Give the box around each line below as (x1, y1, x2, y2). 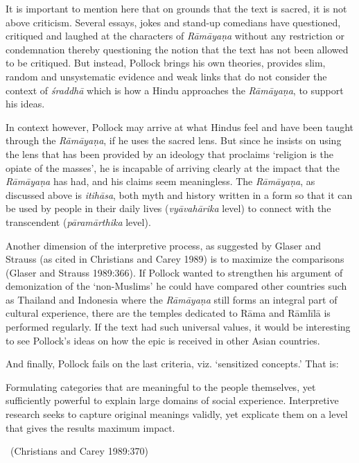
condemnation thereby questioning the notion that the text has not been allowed (6, 42, 349, 56)
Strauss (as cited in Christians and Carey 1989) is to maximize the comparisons (6, 252, 344, 266)
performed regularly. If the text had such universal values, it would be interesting (6, 320, 351, 334)
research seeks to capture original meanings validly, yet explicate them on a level (6, 407, 348, 421)
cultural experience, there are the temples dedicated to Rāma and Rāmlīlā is (6, 306, 331, 320)
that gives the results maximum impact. (6, 420, 175, 435)
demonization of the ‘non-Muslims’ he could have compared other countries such (6, 279, 347, 293)
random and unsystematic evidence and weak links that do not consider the (6, 69, 327, 83)
